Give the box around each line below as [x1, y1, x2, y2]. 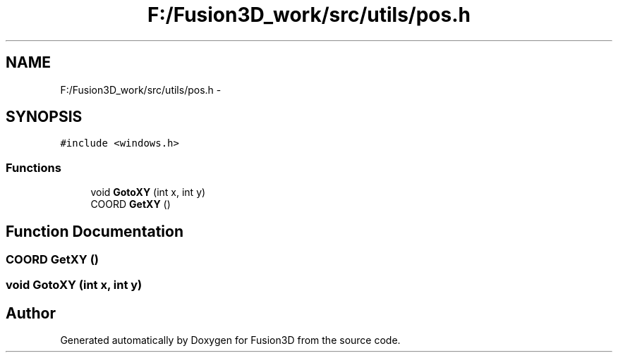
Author [6, 304, 56, 322]
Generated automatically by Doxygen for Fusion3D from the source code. [60, 334, 401, 347]
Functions [6, 160, 61, 175]
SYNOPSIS [6, 108, 83, 126]
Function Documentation [6, 222, 183, 240]
